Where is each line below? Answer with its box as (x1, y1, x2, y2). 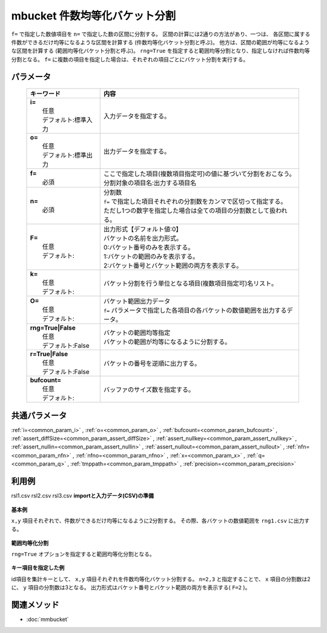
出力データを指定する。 (103, 147, 171, 156)
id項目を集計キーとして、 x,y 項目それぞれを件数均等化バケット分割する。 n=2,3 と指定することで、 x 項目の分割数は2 (11, 575, 311, 583)
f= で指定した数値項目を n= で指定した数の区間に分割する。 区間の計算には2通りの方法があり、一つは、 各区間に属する (11, 30, 311, 38)
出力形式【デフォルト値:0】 (103, 225, 182, 234)
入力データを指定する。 (103, 112, 171, 121)
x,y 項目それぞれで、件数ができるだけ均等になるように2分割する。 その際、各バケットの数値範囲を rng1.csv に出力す (11, 516, 310, 524)
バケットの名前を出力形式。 (103, 234, 183, 243)
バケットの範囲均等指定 (103, 328, 171, 337)
